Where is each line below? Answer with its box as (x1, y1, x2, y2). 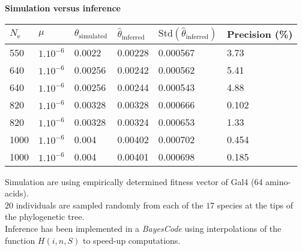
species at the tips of (217, 198, 293, 211)
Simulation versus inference (5, 2, 121, 14)
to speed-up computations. (82, 234, 181, 246)
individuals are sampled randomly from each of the (16, 198, 204, 211)
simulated (79, 33, 107, 40)
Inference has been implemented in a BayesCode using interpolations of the (5, 222, 282, 234)
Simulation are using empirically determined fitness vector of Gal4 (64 (5, 175, 263, 188)
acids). (5, 187, 29, 199)
